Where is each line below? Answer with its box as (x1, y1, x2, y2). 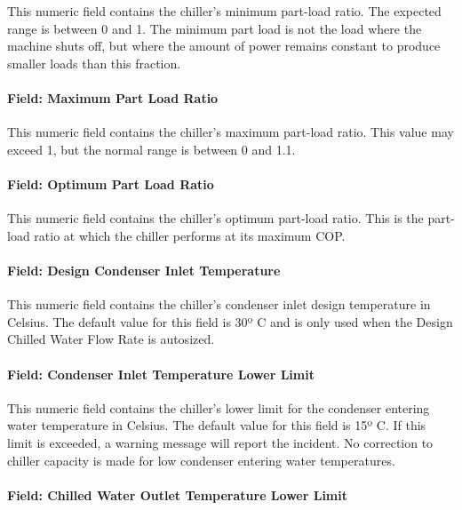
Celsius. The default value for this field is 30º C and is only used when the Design (7, 312, 453, 331)
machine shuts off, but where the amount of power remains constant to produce (7, 36, 441, 55)
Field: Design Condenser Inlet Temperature (7, 260, 281, 279)
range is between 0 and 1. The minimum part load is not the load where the (7, 19, 422, 37)
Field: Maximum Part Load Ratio (7, 88, 219, 107)
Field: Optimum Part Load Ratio (7, 174, 214, 193)
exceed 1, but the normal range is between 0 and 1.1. (7, 139, 296, 158)
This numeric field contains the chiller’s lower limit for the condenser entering (7, 398, 430, 417)
